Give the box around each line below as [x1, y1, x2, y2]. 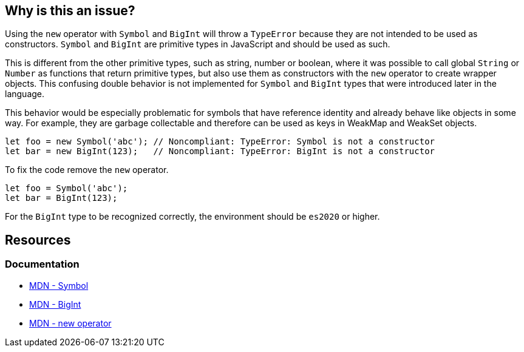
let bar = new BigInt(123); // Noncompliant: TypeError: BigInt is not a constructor [5, 146, 435, 157]
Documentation [5, 258, 80, 271]
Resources [5, 232, 71, 248]
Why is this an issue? [5, 3, 135, 18]
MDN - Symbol [29, 280, 89, 291]
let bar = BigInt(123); [5, 193, 118, 203]
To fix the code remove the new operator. [5, 164, 169, 175]
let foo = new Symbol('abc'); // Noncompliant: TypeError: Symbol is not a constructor [5, 137, 435, 147]
